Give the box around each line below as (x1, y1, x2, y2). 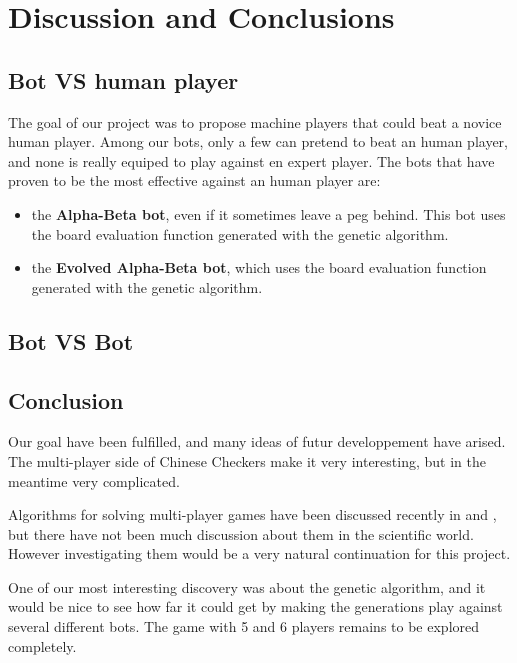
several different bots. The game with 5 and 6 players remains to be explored (8, 616, 480, 637)
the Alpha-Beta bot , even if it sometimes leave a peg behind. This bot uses (31, 203, 506, 224)
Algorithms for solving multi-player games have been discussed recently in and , (8, 504, 497, 525)
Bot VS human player (8, 64, 239, 95)
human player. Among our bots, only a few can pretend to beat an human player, (8, 131, 508, 152)
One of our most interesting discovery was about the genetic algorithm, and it (8, 576, 486, 597)
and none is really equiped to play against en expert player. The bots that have (8, 150, 495, 171)
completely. (8, 635, 77, 656)
